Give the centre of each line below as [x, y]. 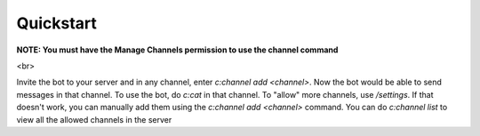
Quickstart [57, 23]
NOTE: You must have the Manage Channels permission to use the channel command [177, 50]
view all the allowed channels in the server [94, 119]
